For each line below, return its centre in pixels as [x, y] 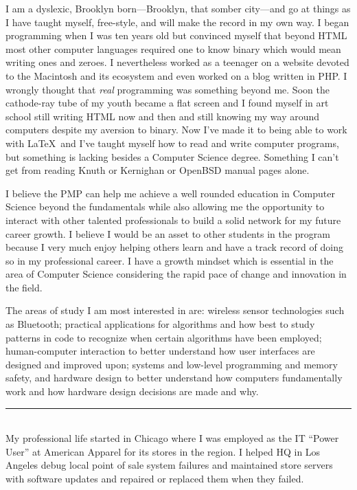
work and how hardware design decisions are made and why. [132, 391]
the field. [24, 287]
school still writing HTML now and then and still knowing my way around [163, 116]
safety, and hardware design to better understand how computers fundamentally [174, 378]
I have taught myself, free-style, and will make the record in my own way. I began [177, 22]
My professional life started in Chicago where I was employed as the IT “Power [172, 438]
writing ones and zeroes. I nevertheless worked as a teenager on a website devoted [177, 62]
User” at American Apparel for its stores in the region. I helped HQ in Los [163, 451]
